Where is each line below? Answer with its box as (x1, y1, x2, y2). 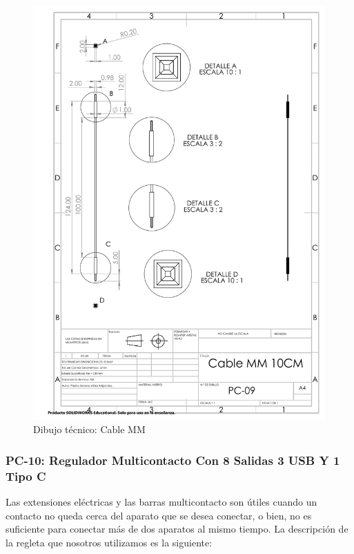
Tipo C (6, 467, 46, 484)
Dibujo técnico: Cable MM (33, 422, 146, 437)
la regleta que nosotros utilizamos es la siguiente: (6, 535, 213, 549)
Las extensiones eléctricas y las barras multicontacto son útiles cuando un (6, 495, 317, 509)
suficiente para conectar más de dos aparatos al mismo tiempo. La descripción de (6, 522, 348, 536)
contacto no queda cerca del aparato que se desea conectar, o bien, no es (6, 508, 312, 522)
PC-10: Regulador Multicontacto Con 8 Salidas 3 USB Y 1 (6, 451, 340, 468)
